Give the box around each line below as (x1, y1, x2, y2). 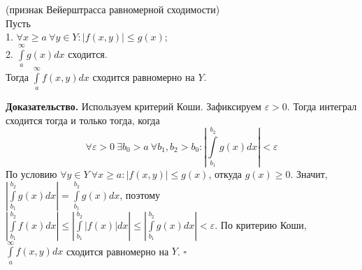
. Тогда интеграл (287, 99, 357, 114)
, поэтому (120, 187, 161, 202)
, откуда (208, 166, 242, 181)
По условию (6, 166, 57, 181)
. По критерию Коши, (215, 217, 307, 232)
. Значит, (290, 166, 328, 181)
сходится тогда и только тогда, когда (6, 112, 160, 127)
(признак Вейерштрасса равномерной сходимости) (6, 2, 220, 16)
